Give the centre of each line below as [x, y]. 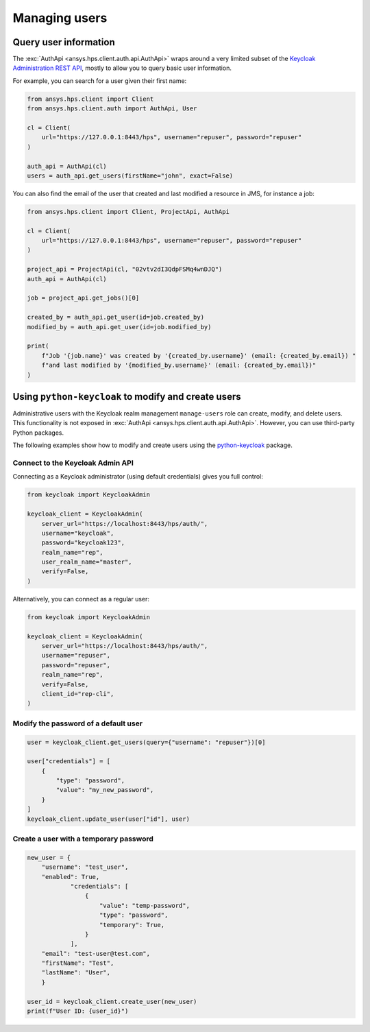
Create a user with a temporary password [83, 839]
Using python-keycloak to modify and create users [127, 397]
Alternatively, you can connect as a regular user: [81, 599]
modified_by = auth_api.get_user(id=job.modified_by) [119, 327]
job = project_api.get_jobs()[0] [83, 298]
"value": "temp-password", [145, 905]
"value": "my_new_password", [105, 790]
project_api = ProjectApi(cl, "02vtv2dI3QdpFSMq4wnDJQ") [125, 269]
